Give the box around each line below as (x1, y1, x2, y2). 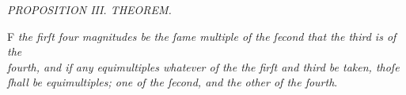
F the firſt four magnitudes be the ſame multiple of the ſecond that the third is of (7, 27, 397, 44)
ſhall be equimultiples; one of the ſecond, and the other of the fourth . (7, 74, 338, 90)
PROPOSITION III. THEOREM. (7, 2, 172, 17)
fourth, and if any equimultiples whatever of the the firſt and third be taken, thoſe (7, 58, 400, 75)
